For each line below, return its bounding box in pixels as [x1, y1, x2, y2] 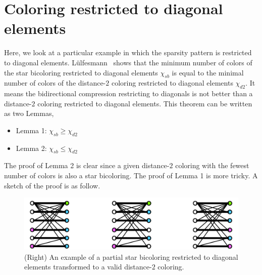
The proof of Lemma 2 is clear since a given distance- [4, 160, 170, 171]
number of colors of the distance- [4, 77, 106, 88]
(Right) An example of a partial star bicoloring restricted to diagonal [24, 251, 238, 262]
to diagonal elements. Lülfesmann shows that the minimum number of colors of [4, 57, 252, 67]
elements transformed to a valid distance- [24, 261, 152, 272]
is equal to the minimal [172, 67, 244, 77]
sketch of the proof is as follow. [4, 180, 100, 190]
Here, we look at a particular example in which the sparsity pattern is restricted [4, 47, 252, 58]
